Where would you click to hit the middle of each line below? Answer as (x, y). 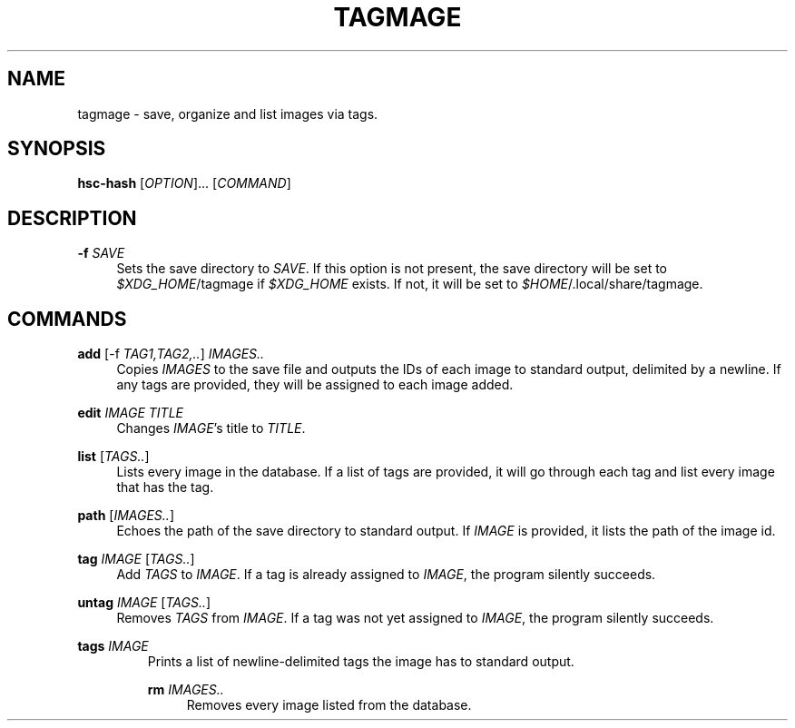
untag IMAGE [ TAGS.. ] (144, 603)
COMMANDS (67, 319)
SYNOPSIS (57, 149)
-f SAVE (101, 253)
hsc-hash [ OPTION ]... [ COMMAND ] (184, 183)
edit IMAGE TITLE (131, 413)
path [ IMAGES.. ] (126, 516)
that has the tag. (165, 487)
